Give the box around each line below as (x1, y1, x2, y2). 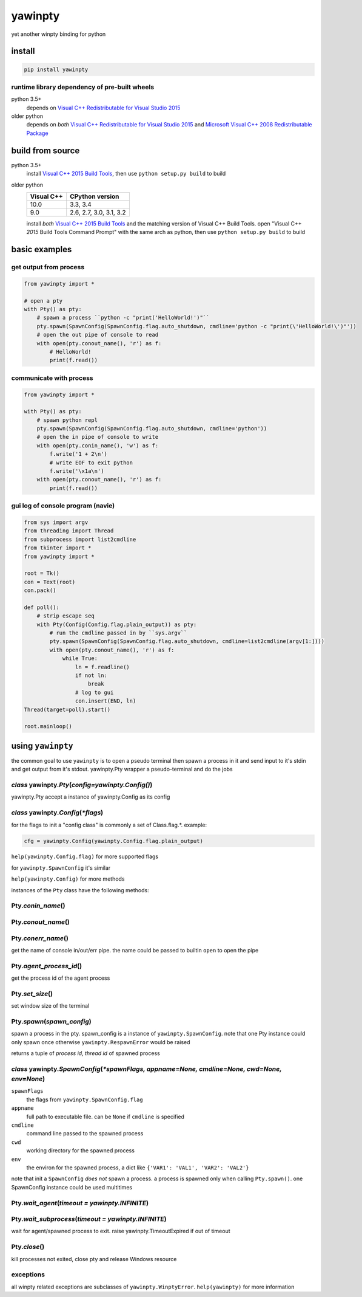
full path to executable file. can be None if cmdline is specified (26, 1113, 185, 1120)
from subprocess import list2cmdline (24, 535, 136, 543)
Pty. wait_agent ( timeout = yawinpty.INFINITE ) (11, 1199, 149, 1207)
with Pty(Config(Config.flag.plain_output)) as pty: (36, 621, 197, 628)
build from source (11, 145, 80, 156)
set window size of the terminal (11, 1002, 90, 1010)
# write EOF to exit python (49, 459, 133, 466)
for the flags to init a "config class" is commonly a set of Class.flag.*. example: (11, 821, 207, 828)
